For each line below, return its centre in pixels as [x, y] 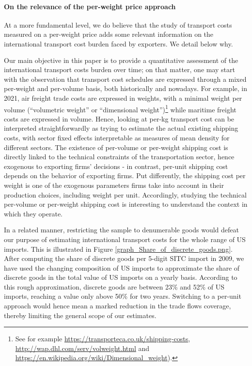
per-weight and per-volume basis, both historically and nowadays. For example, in [126, 88]
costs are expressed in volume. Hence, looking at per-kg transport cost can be [119, 118]
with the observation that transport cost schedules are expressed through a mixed [125, 79]
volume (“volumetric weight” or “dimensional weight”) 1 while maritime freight [120, 108]
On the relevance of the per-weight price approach [90, 6]
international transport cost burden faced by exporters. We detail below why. [118, 43]
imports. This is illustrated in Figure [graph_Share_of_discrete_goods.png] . [118, 249]
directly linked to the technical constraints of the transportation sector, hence [119, 157]
